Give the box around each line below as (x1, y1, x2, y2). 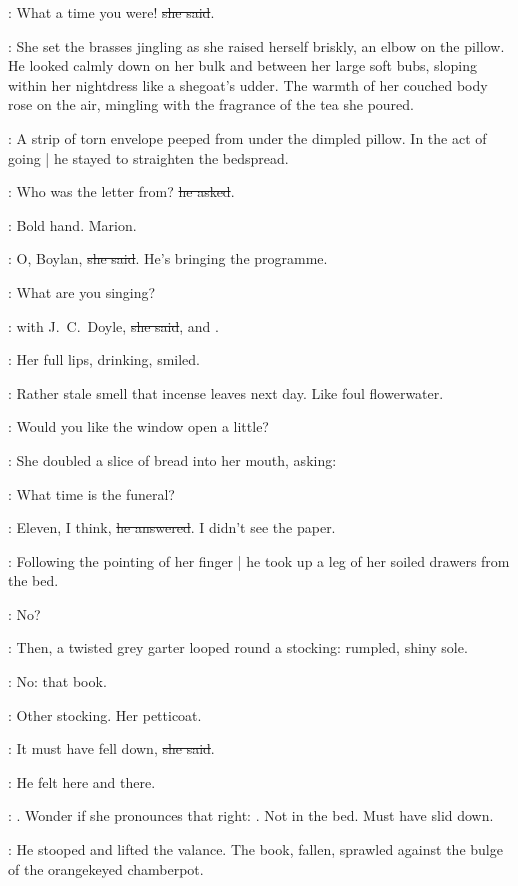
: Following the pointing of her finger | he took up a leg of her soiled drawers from (8, 550, 510, 571)
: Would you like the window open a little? (8, 416, 269, 437)
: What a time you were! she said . (8, 2, 215, 22)
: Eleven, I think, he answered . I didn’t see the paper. (8, 517, 336, 538)
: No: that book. (8, 671, 107, 692)
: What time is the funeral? (8, 483, 175, 504)
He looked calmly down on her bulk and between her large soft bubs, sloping (8, 55, 477, 76)
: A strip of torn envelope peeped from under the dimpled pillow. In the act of (8, 127, 487, 148)
